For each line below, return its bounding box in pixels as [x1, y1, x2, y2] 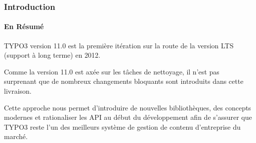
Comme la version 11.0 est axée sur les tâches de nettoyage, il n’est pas [4, 66, 219, 76]
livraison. [4, 86, 32, 96]
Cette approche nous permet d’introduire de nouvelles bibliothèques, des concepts [4, 102, 251, 112]
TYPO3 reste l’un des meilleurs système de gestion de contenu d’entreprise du [4, 121, 241, 132]
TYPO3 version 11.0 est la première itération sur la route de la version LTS [4, 40, 234, 50]
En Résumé [4, 21, 44, 32]
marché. [4, 131, 28, 142]
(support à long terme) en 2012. [4, 50, 100, 60]
